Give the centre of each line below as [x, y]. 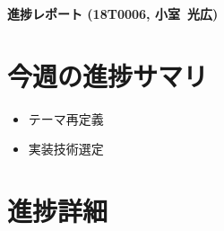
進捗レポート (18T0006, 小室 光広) [113, 13]
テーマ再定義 [66, 118]
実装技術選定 [66, 149]
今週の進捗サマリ [108, 75]
